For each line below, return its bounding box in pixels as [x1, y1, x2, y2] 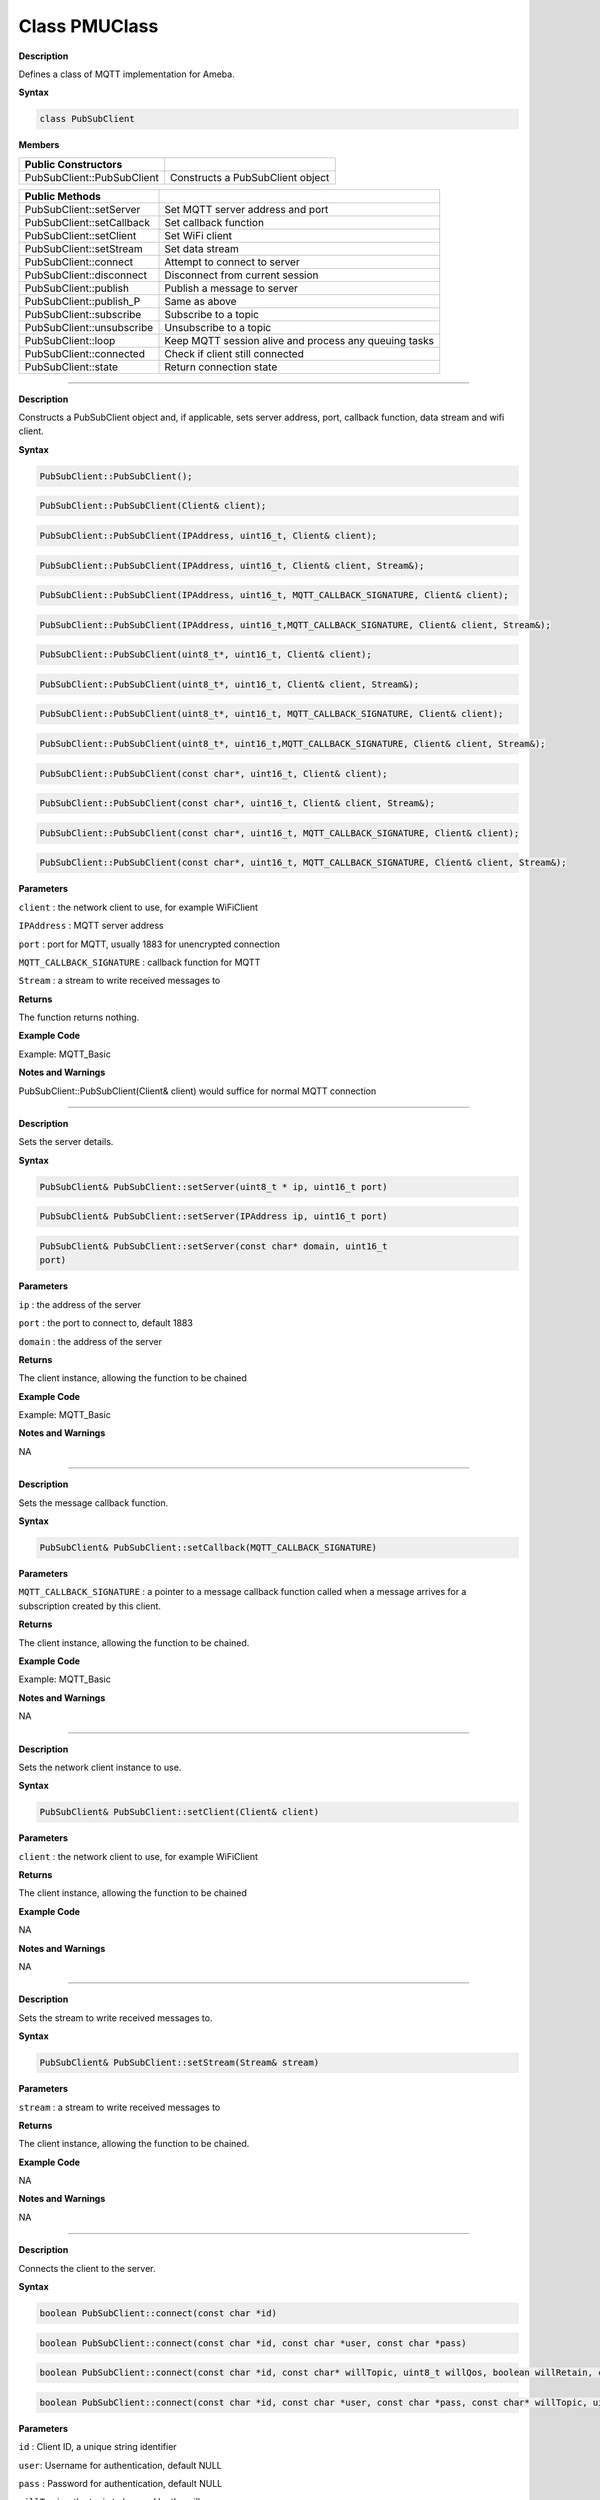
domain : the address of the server [18, 1335, 162, 1347]
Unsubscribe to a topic [164, 320, 272, 334]
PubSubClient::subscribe [24, 307, 142, 321]
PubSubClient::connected [24, 346, 145, 360]
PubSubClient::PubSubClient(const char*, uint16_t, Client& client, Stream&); [39, 798, 435, 809]
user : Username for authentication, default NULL [18, 2459, 222, 2471]
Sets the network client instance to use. [18, 1761, 182, 1773]
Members [18, 139, 60, 151]
